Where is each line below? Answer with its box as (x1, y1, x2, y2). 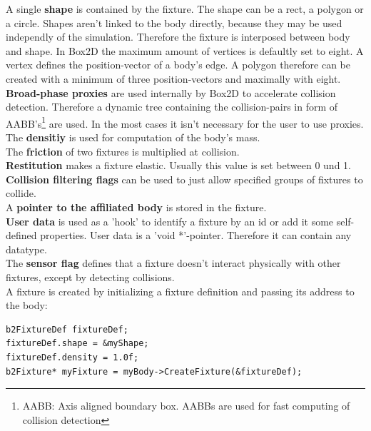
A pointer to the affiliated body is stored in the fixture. (6, 199, 267, 214)
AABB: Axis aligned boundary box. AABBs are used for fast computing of (22, 398, 350, 413)
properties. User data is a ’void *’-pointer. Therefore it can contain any (40, 228, 352, 243)
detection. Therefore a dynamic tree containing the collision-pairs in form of (6, 99, 338, 114)
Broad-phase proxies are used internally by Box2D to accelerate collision (6, 85, 336, 100)
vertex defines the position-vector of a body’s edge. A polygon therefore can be (6, 57, 350, 72)
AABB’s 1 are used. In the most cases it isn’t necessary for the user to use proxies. (6, 113, 364, 131)
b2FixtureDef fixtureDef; (6, 324, 128, 335)
